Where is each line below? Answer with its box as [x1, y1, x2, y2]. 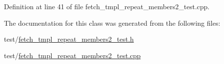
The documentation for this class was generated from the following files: [4, 17, 221, 28]
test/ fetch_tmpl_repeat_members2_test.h [4, 34, 134, 44]
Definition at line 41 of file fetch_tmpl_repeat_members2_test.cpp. [4, 1, 210, 11]
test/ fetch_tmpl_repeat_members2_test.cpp [4, 50, 141, 60]
